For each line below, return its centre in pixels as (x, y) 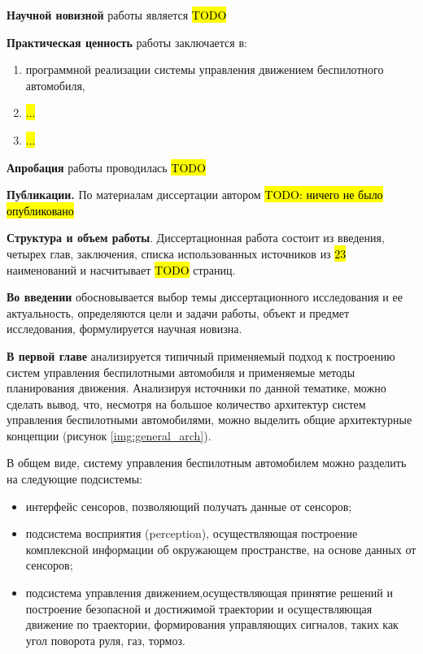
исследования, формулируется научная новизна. (124, 329)
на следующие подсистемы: (74, 479)
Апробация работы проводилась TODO (106, 167)
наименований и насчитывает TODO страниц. (121, 269)
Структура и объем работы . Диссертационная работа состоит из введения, (196, 238)
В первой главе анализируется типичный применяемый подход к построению (201, 355)
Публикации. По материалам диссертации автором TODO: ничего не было (195, 195)
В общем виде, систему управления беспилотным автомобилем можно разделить (207, 463)
